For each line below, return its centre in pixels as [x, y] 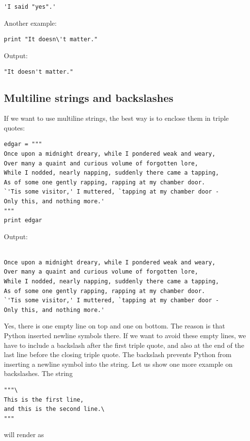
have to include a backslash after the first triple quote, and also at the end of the [124, 345]
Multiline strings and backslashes [89, 98]
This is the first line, [44, 400]
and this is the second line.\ [54, 409]
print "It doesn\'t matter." [51, 40]
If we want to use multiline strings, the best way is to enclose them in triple [117, 118]
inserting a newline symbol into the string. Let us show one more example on [118, 364]
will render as [24, 434]
